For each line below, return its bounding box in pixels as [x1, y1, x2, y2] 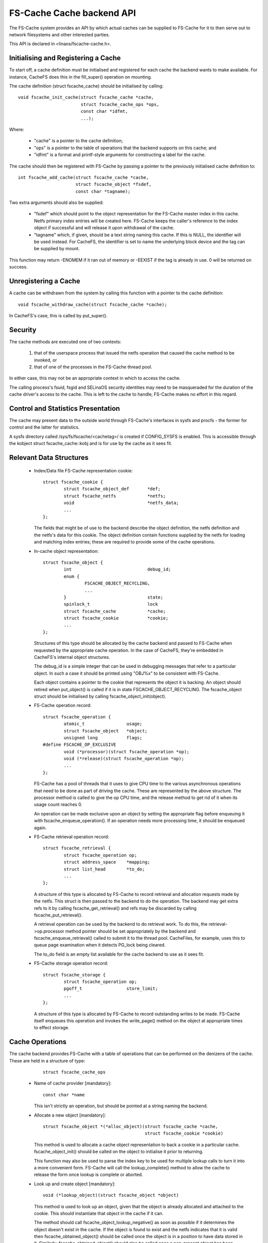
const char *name [43, 1092, 85, 1097]
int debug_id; [64, 567, 171, 572]
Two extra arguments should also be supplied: [9, 199, 104, 206]
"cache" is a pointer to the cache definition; [34, 138, 123, 144]
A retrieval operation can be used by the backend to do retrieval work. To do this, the [34, 921, 208, 927]
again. [34, 824, 47, 830]
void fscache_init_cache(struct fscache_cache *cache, [18, 94, 154, 100]
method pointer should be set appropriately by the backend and [65, 928, 196, 934]
